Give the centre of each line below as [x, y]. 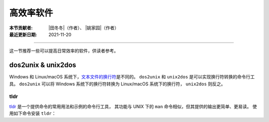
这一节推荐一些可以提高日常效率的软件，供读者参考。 [64, 51]
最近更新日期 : [23, 34]
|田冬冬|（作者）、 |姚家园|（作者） [84, 28]
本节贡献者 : [21, 28]
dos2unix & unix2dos [43, 65]
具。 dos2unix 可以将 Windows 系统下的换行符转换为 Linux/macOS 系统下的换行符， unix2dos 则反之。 [117, 84]
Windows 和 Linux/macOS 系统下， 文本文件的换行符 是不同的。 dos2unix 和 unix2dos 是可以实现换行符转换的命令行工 [132, 77]
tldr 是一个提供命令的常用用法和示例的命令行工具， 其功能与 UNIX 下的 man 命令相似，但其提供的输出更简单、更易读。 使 [133, 106]
